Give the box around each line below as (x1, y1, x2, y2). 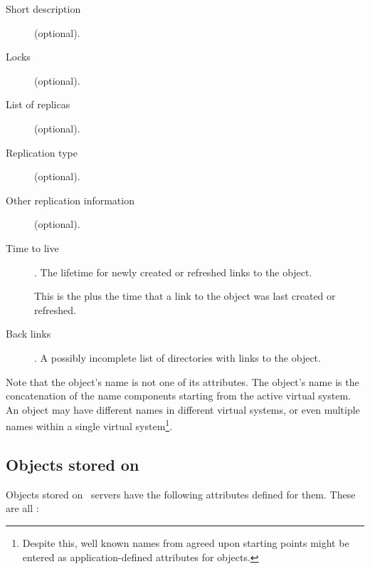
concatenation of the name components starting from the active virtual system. (6, 388, 351, 403)
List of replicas (6, 97, 70, 112)
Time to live (6, 240, 59, 255)
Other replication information (6, 192, 134, 207)
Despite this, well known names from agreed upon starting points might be (22, 535, 349, 550)
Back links (6, 326, 51, 341)
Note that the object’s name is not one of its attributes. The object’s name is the (6, 374, 359, 389)
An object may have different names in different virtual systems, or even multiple (6, 402, 360, 417)
